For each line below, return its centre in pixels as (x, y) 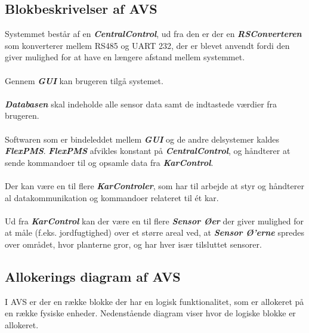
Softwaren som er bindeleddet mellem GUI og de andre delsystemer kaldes (142, 139)
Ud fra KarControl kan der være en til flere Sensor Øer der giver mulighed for (154, 221)
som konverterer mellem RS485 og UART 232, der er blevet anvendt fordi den (147, 45)
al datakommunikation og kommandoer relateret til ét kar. (112, 197)
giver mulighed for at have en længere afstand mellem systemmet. (125, 57)
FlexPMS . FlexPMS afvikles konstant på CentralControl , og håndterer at (148, 151)
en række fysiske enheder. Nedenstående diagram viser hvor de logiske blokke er (150, 313)
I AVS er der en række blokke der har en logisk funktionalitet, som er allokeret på (154, 301)
